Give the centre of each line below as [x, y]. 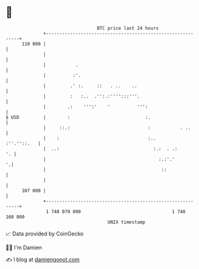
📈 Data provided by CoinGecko [45, 234]
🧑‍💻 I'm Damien [24, 247]
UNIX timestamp [126, 222]
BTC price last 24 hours [128, 28]
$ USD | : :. [78, 117]
